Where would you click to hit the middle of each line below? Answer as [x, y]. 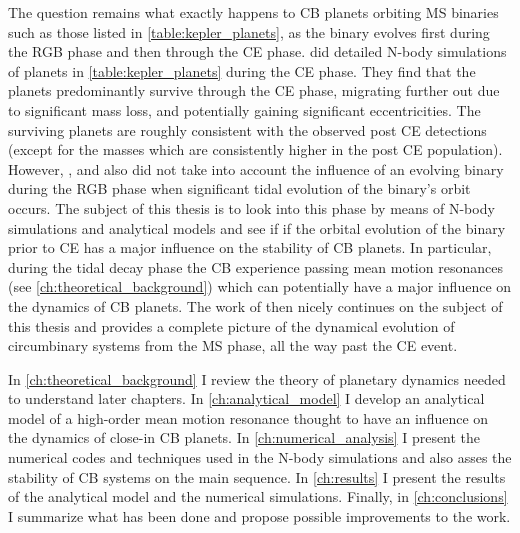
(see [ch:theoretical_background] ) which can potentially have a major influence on [260, 286]
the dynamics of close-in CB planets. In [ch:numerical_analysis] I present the [244, 437]
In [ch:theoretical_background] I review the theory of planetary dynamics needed [257, 378]
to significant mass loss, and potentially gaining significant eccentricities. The [244, 109]
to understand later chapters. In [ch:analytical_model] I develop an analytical [246, 398]
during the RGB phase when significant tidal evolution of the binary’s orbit [239, 188]
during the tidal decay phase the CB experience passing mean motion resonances [255, 266]
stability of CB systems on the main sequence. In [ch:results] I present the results [257, 476]
